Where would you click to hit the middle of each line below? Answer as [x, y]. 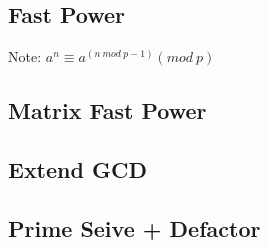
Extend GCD [77, 168]
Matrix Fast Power [107, 110]
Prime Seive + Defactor [134, 227]
